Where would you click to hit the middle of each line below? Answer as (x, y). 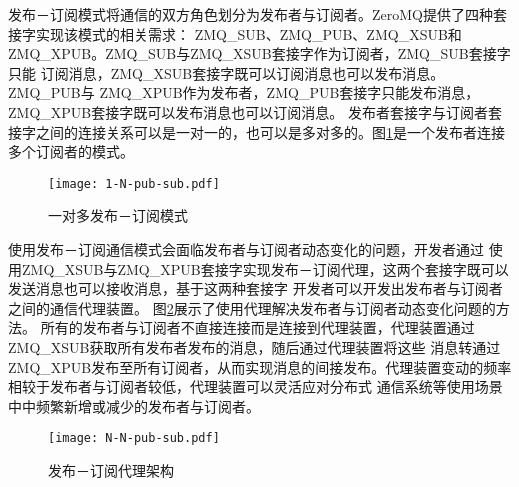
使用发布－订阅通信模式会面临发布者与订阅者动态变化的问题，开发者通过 (246, 249)
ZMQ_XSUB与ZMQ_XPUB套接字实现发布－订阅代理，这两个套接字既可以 (265, 268)
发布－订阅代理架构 (111, 470)
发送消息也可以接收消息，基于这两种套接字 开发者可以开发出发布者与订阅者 (255, 288)
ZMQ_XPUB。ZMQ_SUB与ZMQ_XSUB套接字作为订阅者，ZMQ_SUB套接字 (259, 53)
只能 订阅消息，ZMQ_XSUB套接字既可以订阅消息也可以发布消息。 (226, 72)
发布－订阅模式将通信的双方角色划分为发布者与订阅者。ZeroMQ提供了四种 (250, 14)
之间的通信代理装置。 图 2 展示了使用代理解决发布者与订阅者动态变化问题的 (252, 307)
